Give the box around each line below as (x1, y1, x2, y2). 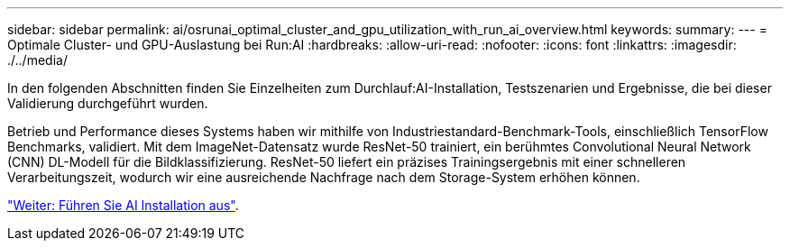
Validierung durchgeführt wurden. (7, 96, 208, 111)
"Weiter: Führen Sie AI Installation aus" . (7, 197, 239, 213)
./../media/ (7, 52, 68, 68)
